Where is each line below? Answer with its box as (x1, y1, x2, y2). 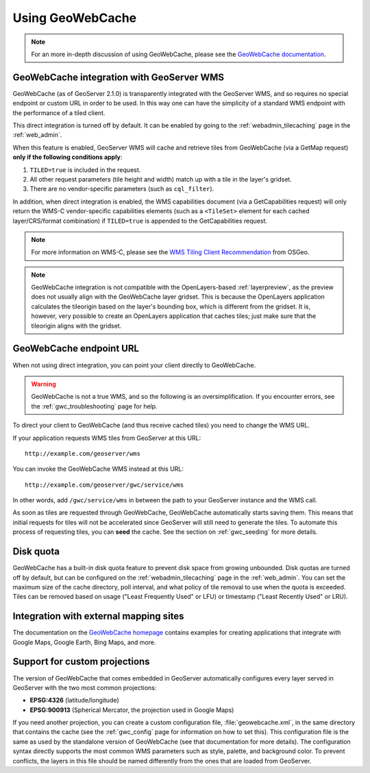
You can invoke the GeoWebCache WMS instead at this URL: (12, 465, 184, 473)
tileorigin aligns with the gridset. (31, 321, 122, 330)
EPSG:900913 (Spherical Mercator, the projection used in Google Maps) (29, 706, 234, 714)
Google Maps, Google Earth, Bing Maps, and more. (12, 638, 156, 646)
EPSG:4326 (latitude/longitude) (29, 696, 119, 704)
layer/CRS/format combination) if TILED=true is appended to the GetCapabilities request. (12, 217, 267, 225)
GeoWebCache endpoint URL (12, 343, 140, 354)
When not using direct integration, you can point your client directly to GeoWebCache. (12, 360, 256, 369)
